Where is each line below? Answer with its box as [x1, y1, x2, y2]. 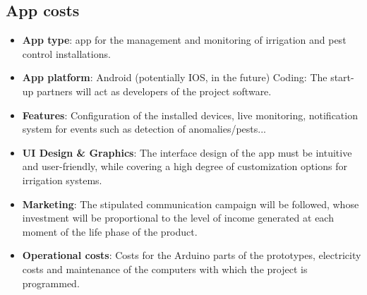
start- [330, 70, 354, 85]
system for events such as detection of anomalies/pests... [22, 121, 266, 136]
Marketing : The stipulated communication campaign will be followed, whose [22, 196, 359, 211]
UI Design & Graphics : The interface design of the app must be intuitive [22, 145, 352, 159]
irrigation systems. [22, 172, 102, 187]
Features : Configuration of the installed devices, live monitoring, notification [22, 107, 358, 122]
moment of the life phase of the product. [22, 224, 198, 239]
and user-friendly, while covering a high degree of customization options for [22, 159, 347, 174]
